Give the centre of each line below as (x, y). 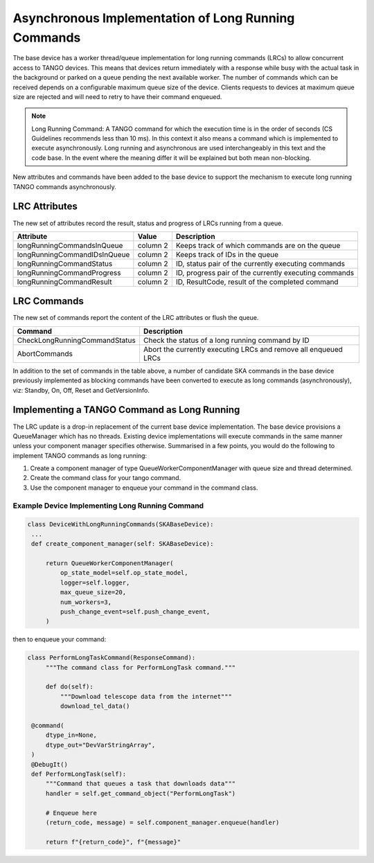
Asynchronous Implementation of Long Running (154, 18)
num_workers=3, (86, 602)
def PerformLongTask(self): (79, 774)
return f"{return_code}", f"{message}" (113, 842)
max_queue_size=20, (93, 593)
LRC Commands (48, 301)
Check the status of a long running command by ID (226, 340)
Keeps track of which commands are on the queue (258, 245)
